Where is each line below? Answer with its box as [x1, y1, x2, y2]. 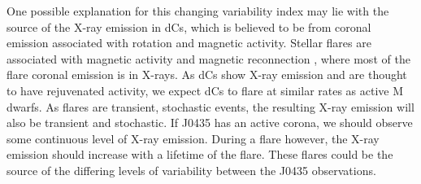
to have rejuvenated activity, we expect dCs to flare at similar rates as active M [7, 81, 404, 99]
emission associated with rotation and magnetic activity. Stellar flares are [7, 34, 371, 51]
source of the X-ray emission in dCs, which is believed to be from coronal [7, 18, 371, 35]
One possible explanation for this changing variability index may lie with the [7, 2, 389, 19]
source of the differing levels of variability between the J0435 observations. [7, 161, 376, 178]
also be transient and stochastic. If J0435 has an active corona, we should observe [7, 114, 413, 131]
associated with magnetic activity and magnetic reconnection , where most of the [7, 50, 410, 67]
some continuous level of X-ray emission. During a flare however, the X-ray [7, 129, 380, 147]
